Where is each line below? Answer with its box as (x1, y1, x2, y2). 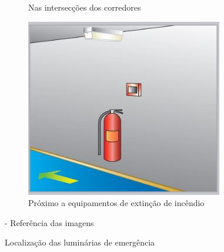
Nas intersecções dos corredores (28, 1, 141, 13)
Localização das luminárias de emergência (5, 236, 155, 248)
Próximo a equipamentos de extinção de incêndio (28, 197, 205, 209)
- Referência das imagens (5, 216, 94, 228)
